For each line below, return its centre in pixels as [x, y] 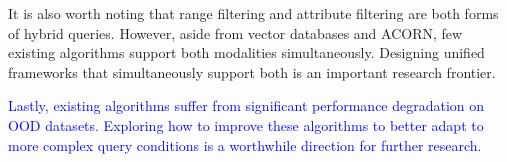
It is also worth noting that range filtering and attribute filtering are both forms [253, 13]
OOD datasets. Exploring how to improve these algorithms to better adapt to [246, 124]
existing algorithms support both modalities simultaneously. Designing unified [246, 52]
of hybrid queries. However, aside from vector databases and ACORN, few [235, 32]
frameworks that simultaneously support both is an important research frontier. [252, 71]
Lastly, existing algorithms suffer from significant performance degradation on [246, 105]
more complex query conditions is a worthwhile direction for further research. [245, 144]
